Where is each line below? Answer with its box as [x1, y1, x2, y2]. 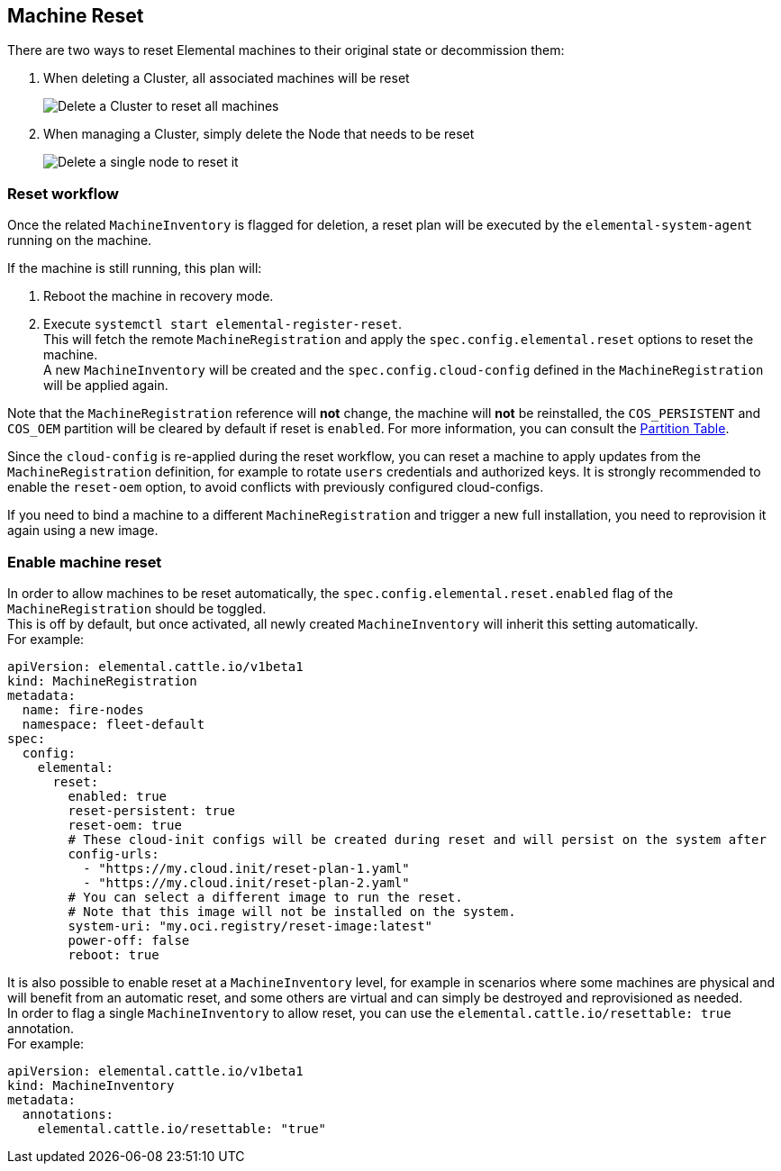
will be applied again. [43, 377, 168, 394]
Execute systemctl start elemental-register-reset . [43, 316, 402, 332]
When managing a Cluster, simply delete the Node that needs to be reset [43, 126, 475, 142]
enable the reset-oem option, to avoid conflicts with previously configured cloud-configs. [7, 479, 544, 495]
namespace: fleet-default [22, 716, 205, 731]
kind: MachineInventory [7, 1077, 175, 1093]
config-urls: [68, 846, 159, 861]
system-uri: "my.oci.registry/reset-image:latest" [68, 918, 433, 933]
